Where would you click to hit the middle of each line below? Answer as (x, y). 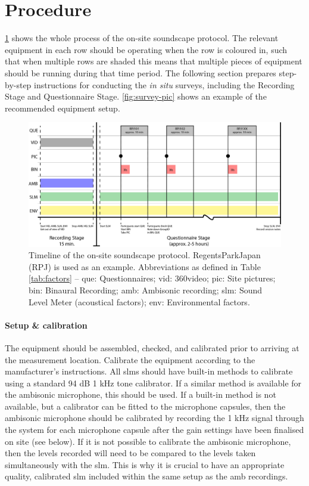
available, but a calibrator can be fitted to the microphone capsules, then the (145, 406)
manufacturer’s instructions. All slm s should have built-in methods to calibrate (149, 371)
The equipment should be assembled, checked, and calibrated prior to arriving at (152, 347)
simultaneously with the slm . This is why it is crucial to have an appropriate (145, 464)
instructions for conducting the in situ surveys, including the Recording (164, 84)
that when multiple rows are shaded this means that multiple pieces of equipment (154, 61)
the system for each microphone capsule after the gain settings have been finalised (154, 430)
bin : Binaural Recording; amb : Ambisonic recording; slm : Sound (146, 290)
